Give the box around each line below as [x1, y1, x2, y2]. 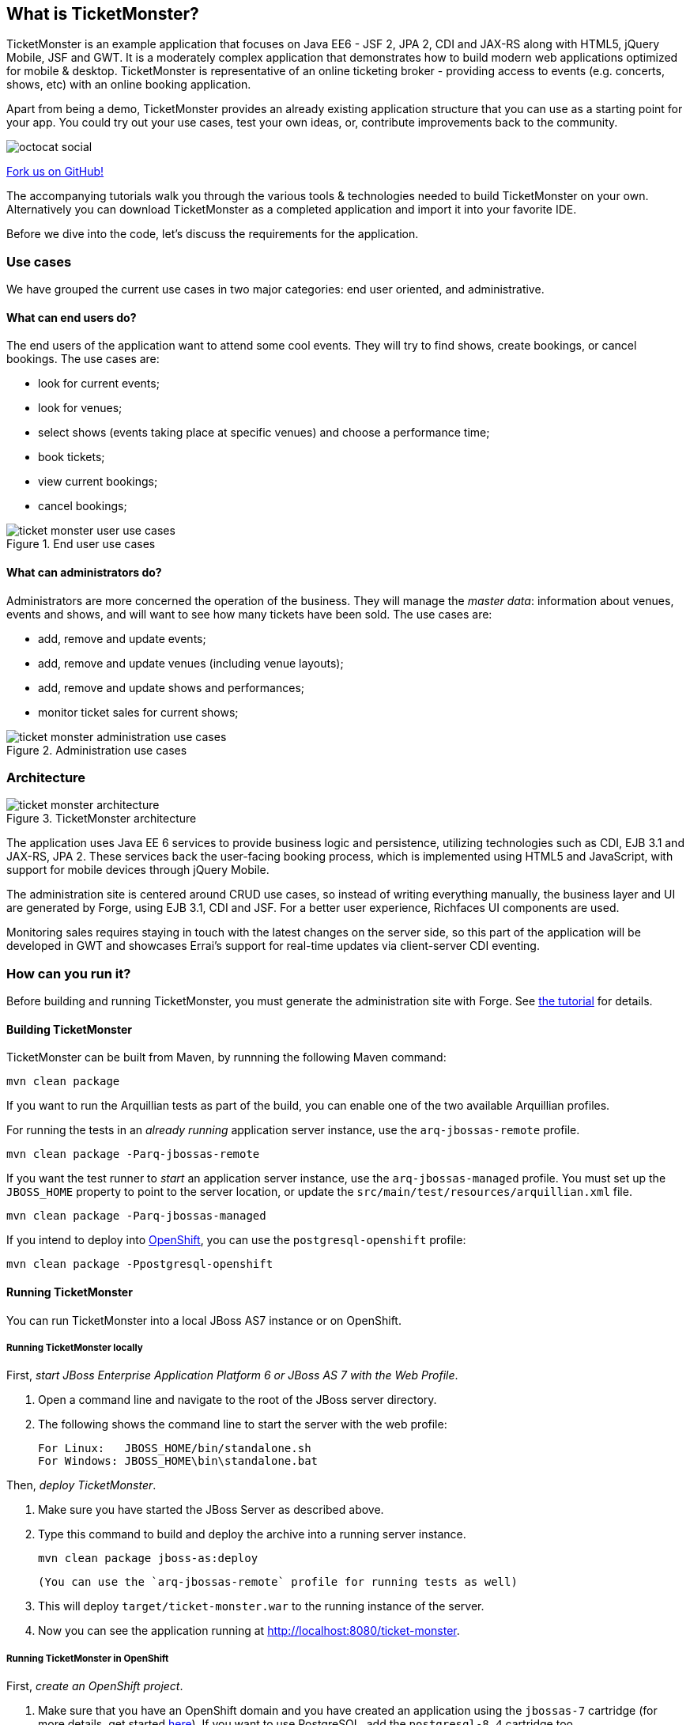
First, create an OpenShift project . [6, 1679, 183, 1693]
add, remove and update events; [38, 631, 206, 645]
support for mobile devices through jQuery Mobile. [6, 863, 270, 877]
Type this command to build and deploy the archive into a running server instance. [38, 1527, 466, 1542]
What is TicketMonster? [6, 4, 199, 24]
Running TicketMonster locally [6, 1341, 143, 1353]
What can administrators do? [6, 566, 162, 579]
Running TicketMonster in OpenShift [6, 1652, 169, 1664]
